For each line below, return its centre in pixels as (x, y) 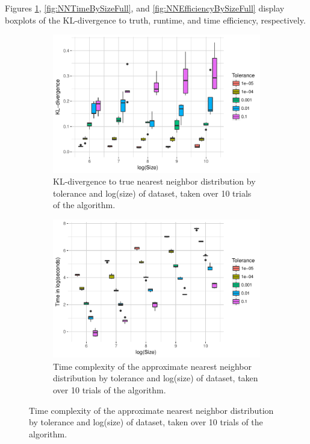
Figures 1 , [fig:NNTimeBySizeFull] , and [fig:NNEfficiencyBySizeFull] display (145, 8)
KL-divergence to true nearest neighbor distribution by (154, 181)
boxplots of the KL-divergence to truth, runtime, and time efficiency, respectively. (155, 20)
